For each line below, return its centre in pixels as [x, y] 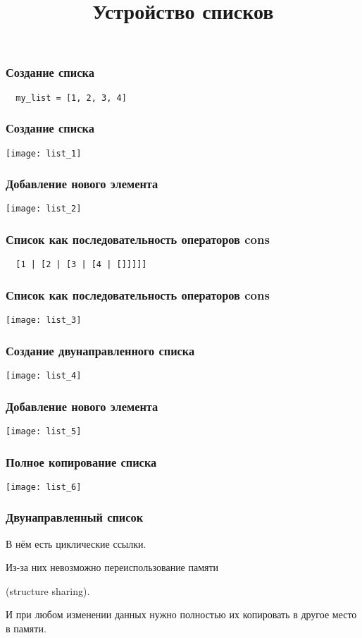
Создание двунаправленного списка [100, 350]
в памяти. [26, 628]
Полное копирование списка [81, 461]
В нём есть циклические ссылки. [76, 543]
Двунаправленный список [75, 517]
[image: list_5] [44, 431]
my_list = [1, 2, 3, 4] [71, 98]
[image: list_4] [44, 376]
